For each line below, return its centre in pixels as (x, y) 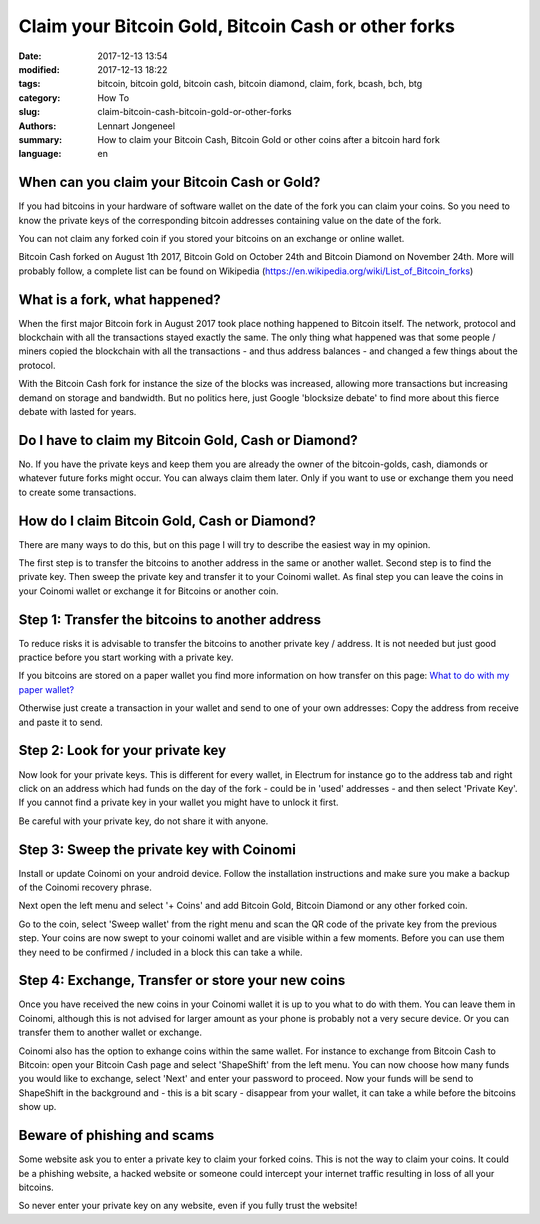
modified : (39, 69)
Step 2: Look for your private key (122, 750)
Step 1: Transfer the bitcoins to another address (170, 619)
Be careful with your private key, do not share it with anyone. (143, 821)
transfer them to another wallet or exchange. (110, 1032)
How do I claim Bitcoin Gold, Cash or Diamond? (167, 520)
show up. (37, 1107)
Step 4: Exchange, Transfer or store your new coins (182, 980)
